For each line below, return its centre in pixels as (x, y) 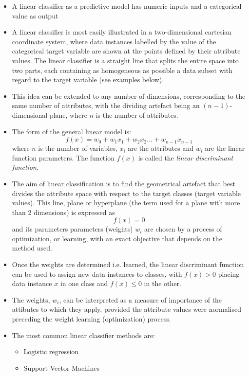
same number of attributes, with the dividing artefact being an (106, 105)
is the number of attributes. (137, 115)
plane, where (68, 115)
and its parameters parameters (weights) (72, 229)
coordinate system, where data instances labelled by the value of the (114, 41)
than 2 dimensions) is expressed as (63, 212)
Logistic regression (51, 351)
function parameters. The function (63, 157)
